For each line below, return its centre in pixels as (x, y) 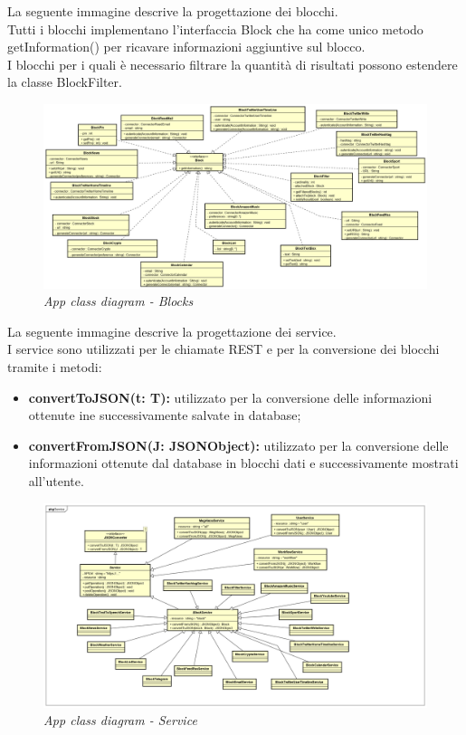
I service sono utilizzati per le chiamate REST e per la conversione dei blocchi (223, 349)
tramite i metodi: (55, 367)
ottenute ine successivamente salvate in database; (165, 415)
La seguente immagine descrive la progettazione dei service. (172, 331)
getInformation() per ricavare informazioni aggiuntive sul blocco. (186, 47)
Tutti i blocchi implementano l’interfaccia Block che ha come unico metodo (215, 29)
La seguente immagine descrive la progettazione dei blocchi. (173, 11)
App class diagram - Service (120, 720)
